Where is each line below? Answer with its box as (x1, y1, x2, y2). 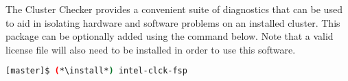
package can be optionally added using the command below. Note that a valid (5, 29, 334, 43)
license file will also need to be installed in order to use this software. (5, 42, 296, 56)
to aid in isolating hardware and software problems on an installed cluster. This (5, 15, 340, 30)
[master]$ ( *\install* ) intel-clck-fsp (5, 66, 187, 76)
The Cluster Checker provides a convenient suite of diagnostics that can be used (5, 2, 343, 16)
